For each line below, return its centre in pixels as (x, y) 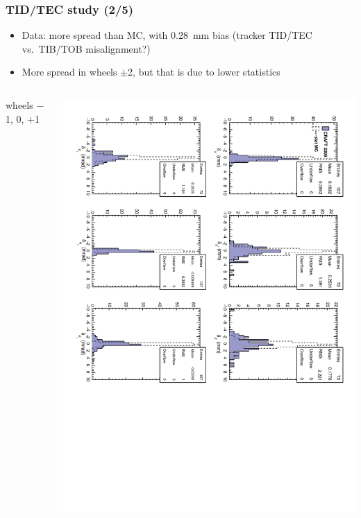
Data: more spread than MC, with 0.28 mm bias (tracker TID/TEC (167, 35)
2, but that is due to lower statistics (204, 72)
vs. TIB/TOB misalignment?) (86, 48)
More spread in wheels (69, 72)
